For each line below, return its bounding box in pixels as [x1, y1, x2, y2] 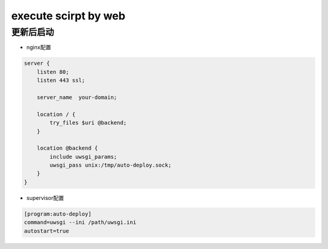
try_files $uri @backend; [49, 119, 127, 127]
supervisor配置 [26, 194, 64, 201]
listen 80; [36, 68, 69, 75]
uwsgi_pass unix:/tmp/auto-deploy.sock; [49, 162, 172, 169]
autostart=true [24, 227, 69, 234]
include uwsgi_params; [49, 153, 118, 160]
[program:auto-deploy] [24, 210, 92, 217]
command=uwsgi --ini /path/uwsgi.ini [24, 219, 137, 226]
